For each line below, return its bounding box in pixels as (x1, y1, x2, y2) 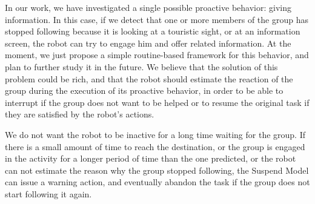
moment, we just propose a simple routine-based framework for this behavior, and (5, 48, 309, 61)
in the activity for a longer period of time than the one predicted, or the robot (5, 152, 296, 165)
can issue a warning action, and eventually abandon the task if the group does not (5, 176, 310, 188)
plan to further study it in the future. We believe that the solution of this (5, 60, 278, 73)
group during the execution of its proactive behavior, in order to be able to (5, 84, 283, 97)
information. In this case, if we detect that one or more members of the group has (5, 13, 308, 25)
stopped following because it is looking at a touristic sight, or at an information (5, 25, 300, 38)
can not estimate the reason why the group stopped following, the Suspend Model (5, 163, 309, 176)
